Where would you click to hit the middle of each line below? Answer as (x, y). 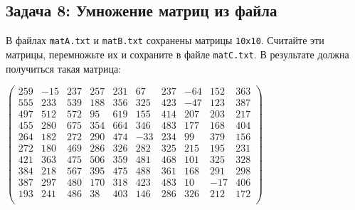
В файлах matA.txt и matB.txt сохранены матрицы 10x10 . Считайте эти (165, 40)
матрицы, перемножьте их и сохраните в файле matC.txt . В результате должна (177, 54)
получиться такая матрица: (64, 68)
